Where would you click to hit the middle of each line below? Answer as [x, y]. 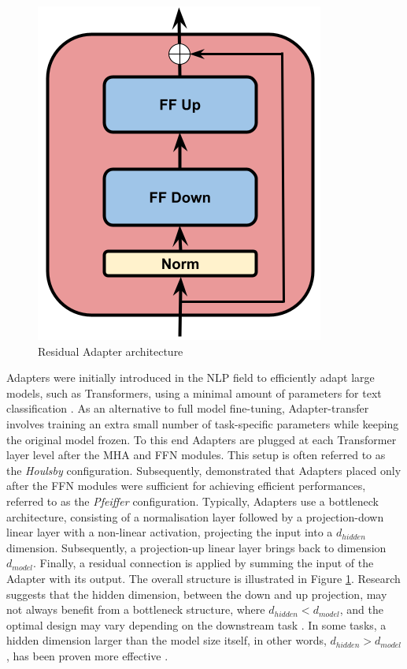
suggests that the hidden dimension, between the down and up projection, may [197, 594]
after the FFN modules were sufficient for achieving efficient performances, [186, 486]
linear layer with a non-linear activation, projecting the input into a [170, 532]
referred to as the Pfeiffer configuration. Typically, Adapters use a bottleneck [192, 501]
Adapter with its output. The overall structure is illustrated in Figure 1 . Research [203, 578]
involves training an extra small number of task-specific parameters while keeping [203, 423]
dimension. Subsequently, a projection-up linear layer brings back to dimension [196, 547]
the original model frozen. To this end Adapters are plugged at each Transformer [202, 439]
